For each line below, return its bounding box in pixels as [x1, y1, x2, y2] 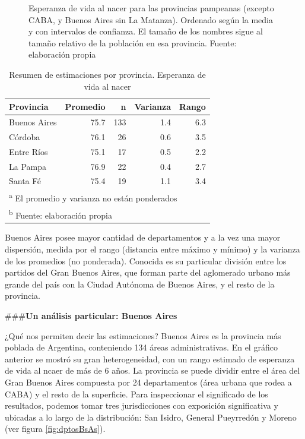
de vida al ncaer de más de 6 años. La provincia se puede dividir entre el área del [5, 364, 300, 377]
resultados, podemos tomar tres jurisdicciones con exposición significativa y [5, 399, 278, 412]
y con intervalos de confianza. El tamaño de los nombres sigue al [28, 25, 263, 37]
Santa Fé [9, 175, 41, 187]
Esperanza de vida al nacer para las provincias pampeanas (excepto [28, 2, 274, 14]
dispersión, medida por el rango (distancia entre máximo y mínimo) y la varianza [5, 243, 300, 255]
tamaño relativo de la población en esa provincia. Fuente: [28, 36, 237, 49]
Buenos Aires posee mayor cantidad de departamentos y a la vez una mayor [5, 231, 281, 244]
